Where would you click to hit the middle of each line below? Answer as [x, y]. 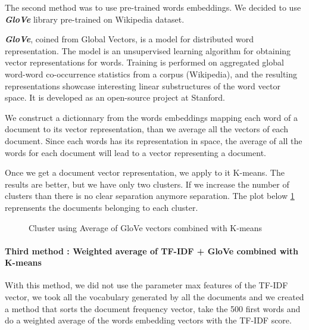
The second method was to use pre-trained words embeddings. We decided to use [153, 7]
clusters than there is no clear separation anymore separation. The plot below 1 [150, 196]
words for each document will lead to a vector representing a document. [135, 152]
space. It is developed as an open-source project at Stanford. [115, 97]
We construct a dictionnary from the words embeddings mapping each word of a [151, 117]
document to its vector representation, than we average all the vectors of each [146, 129]
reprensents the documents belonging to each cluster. [102, 207]
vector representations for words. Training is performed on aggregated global [144, 62]
